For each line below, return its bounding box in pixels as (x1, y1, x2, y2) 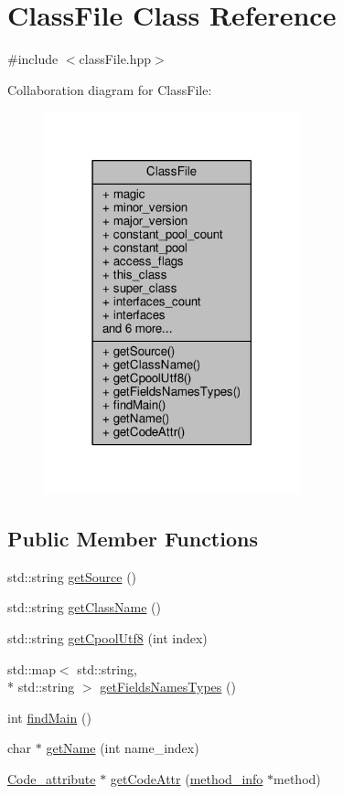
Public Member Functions (7, 525, 258, 553)
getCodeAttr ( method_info (110, 768, 263, 788)
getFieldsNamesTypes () (100, 677, 236, 696)
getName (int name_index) (46, 738, 199, 758)
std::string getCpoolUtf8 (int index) (7, 629, 208, 648)
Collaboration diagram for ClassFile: (7, 79, 212, 99)
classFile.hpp (79, 49, 152, 69)
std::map (7, 659, 56, 678)
